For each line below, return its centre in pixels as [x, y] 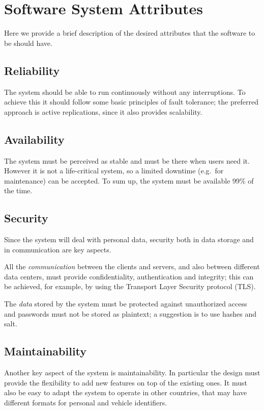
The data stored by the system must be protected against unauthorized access [126, 304]
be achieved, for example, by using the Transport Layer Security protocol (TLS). [130, 286]
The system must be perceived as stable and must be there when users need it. [127, 160]
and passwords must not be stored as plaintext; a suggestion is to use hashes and [130, 313]
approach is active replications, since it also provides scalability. [103, 111]
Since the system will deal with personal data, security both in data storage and [129, 239]
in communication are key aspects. [58, 249]
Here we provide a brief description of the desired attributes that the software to [130, 33]
